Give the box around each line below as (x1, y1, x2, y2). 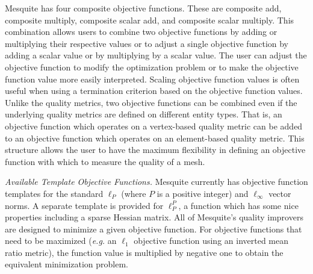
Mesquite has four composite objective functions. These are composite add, (5, 2, 282, 14)
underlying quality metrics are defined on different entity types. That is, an (5, 108, 282, 120)
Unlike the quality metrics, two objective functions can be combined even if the (5, 96, 297, 108)
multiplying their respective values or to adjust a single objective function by (5, 37, 289, 49)
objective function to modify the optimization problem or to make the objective (5, 60, 299, 73)
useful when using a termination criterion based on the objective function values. (5, 84, 303, 97)
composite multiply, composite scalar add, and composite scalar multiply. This (5, 13, 294, 26)
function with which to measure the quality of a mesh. (5, 155, 205, 167)
